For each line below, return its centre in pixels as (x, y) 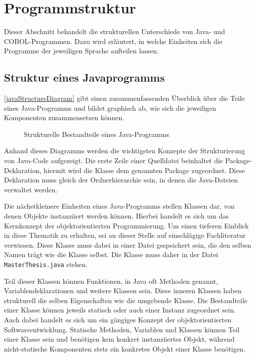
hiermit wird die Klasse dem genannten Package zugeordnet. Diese (144, 170)
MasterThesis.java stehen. (46, 264)
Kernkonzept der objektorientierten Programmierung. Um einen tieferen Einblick (127, 225)
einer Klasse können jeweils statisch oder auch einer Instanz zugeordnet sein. (120, 310)
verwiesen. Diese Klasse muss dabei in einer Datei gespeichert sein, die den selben (128, 245)
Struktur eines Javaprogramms (85, 77)
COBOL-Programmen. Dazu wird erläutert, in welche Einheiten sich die (113, 41)
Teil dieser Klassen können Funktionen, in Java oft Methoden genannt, (111, 281)
